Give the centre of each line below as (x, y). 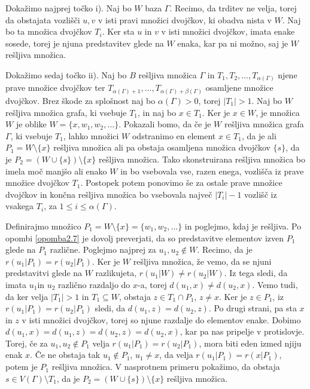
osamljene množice (239, 88)
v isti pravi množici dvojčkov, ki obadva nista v (185, 19)
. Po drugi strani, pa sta (253, 308)
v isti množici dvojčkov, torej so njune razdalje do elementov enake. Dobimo (161, 319)
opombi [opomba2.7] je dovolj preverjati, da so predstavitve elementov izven (145, 238)
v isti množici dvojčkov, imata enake (228, 31)
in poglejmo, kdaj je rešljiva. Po (243, 226)
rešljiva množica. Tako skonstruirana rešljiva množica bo (202, 159)
